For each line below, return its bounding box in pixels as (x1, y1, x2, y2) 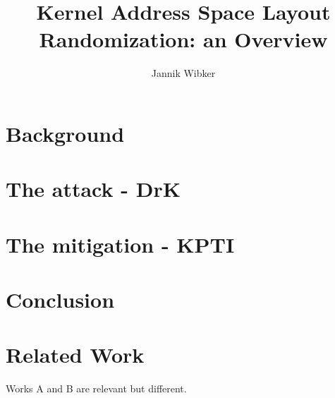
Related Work (6, 340, 145, 369)
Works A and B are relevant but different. (6, 381, 187, 396)
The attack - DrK (6, 174, 181, 203)
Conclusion (6, 285, 115, 314)
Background (6, 119, 125, 147)
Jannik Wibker (151, 66, 216, 80)
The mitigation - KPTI (6, 229, 235, 258)
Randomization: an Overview (39, 25, 328, 54)
